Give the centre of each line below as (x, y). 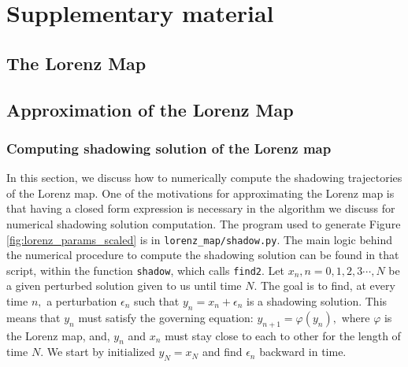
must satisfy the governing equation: (166, 317)
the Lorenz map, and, (58, 335)
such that (157, 301)
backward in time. (303, 352)
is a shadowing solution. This (317, 301)
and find (222, 352)
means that (33, 317)
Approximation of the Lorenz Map (150, 109)
